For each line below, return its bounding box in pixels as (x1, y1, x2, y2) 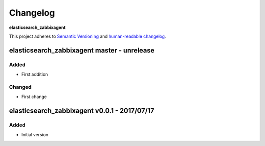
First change (21, 94, 47, 100)
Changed (9, 83, 32, 90)
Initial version (21, 132, 49, 138)
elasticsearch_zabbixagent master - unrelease (9, 46, 155, 54)
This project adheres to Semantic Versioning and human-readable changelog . (9, 33, 166, 39)
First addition (21, 72, 48, 77)
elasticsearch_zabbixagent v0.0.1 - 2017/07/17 (9, 107, 155, 115)
